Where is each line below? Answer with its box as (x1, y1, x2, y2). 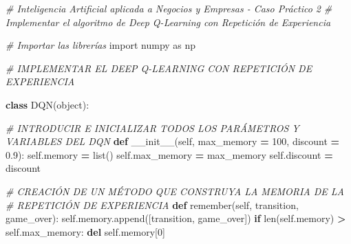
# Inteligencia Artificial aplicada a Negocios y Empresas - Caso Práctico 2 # (6, 1, 332, 15)
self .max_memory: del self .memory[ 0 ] (6, 224, 165, 239)
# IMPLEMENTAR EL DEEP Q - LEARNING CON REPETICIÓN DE (6, 60, 312, 75)
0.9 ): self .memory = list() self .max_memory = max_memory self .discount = (6, 147, 333, 162)
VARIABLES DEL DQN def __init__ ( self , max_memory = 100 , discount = (6, 134, 340, 148)
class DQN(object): (6, 97, 89, 111)
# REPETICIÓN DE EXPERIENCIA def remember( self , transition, (6, 197, 299, 212)
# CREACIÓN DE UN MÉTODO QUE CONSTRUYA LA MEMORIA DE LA (6, 184, 344, 198)
